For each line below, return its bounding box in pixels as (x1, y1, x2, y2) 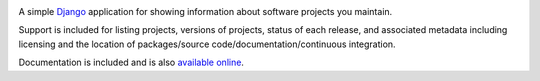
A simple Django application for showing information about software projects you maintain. (18, 6, 393, 17)
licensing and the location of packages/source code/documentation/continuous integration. (18, 38, 396, 50)
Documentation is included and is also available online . (18, 56, 245, 69)
